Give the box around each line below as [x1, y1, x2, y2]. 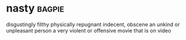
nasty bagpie [6, 2, 64, 15]
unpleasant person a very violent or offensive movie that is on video [6, 27, 171, 34]
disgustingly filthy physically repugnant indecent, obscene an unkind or [6, 21, 180, 28]
